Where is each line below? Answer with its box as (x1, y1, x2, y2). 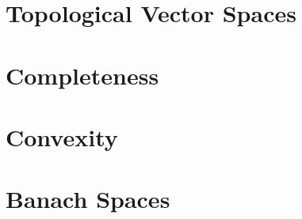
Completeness (6, 59, 159, 91)
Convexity (6, 120, 118, 153)
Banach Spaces (6, 183, 170, 215)
